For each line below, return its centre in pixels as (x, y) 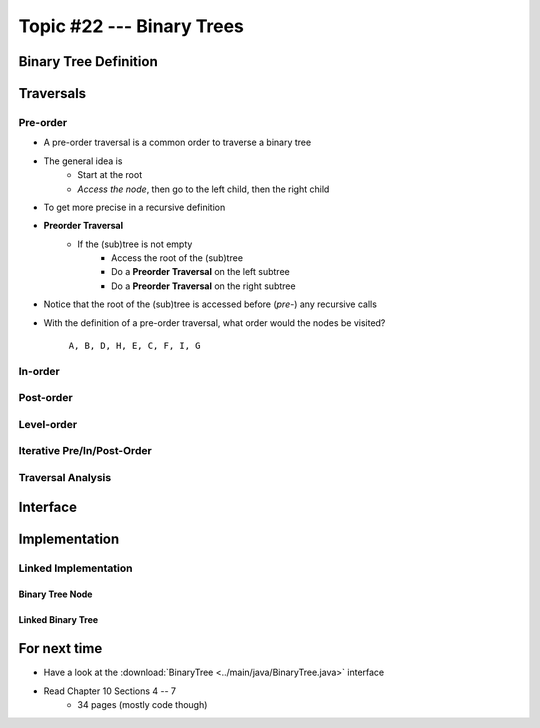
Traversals (52, 93)
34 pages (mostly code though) (142, 705)
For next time (60, 648)
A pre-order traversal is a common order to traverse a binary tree (177, 142)
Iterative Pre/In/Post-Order (85, 451)
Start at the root (110, 175)
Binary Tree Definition (88, 61)
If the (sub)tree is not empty (135, 244)
